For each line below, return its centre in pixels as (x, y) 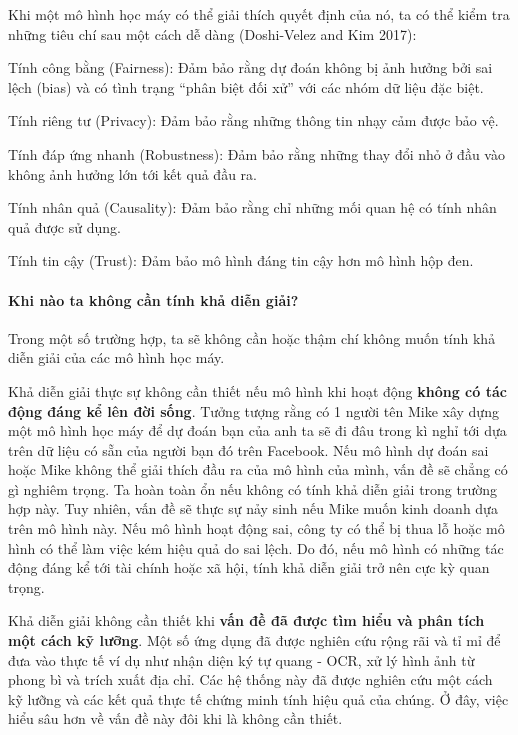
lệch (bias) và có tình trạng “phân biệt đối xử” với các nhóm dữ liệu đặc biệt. (246, 86)
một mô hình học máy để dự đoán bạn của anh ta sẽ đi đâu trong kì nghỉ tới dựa (257, 430)
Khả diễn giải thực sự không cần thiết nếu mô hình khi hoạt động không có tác (257, 390)
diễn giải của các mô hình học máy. (116, 357)
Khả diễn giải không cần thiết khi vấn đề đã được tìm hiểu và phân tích (246, 620)
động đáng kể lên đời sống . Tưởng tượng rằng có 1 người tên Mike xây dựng (253, 410)
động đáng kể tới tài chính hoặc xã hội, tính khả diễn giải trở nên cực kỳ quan (249, 567)
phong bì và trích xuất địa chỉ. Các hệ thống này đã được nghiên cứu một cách (250, 679)
